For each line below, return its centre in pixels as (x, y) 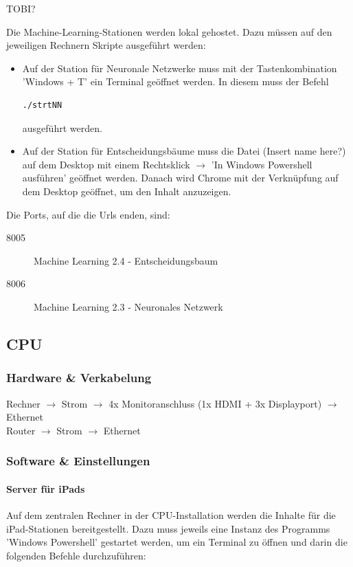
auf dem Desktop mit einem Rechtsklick (106, 164)
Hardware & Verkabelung (79, 378)
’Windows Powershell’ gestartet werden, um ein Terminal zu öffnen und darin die (177, 542)
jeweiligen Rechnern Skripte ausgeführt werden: (106, 45)
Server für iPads (46, 488)
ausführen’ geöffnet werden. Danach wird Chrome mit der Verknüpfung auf (180, 178)
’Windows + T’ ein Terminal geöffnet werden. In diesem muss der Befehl (175, 81)
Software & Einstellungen (78, 461)
